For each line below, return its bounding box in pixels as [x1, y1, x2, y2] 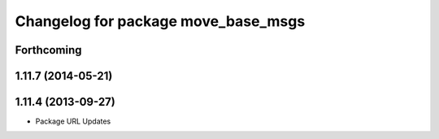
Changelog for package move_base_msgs [15, 12, 306, 30]
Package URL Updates [35, 116, 111, 126]
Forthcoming [15, 43, 82, 57]
